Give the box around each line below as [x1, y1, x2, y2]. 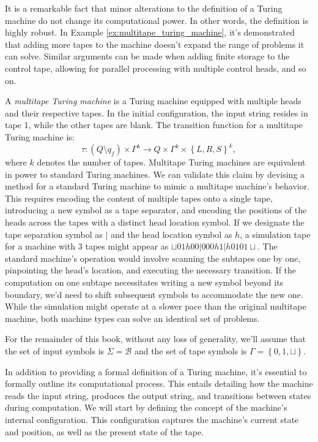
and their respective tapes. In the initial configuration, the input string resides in [5, 106, 308, 119]
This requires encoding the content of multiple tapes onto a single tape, [5, 191, 273, 204]
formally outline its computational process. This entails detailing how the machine [5, 377, 313, 390]
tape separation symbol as [5, 227, 103, 240]
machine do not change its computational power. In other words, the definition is [5, 13, 309, 26]
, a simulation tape [240, 227, 311, 240]
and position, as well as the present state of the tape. [5, 425, 204, 438]
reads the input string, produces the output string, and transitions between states [5, 389, 311, 402]
